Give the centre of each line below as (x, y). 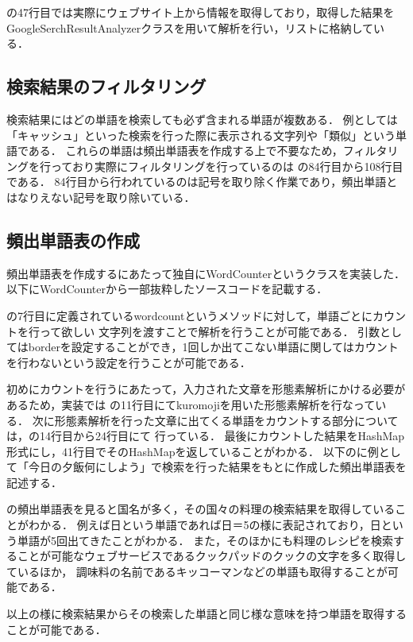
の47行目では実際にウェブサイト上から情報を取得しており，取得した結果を (201, 12)
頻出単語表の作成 (73, 240)
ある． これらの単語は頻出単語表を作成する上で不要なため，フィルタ (208, 151)
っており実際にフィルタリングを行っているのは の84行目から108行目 (227, 166)
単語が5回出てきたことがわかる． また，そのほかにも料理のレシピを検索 (205, 540)
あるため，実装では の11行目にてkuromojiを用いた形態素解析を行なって (191, 404)
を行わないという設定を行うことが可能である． (129, 362)
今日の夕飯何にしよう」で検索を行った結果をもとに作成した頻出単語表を (217, 467)
